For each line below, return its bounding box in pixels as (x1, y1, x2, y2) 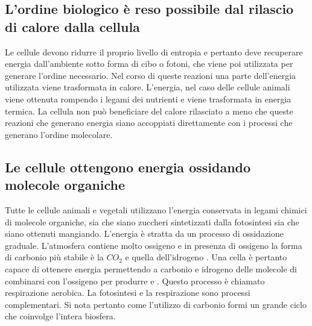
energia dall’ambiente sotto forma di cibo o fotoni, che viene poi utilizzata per (5, 57, 293, 70)
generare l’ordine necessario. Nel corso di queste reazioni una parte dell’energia (5, 69, 296, 81)
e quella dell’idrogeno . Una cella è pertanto (125, 251, 287, 263)
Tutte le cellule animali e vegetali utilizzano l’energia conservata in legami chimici (5, 203, 307, 216)
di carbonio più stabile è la (5, 251, 104, 263)
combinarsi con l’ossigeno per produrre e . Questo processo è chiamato (5, 274, 265, 287)
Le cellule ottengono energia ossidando (5, 157, 251, 176)
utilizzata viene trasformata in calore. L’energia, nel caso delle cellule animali (5, 81, 290, 93)
